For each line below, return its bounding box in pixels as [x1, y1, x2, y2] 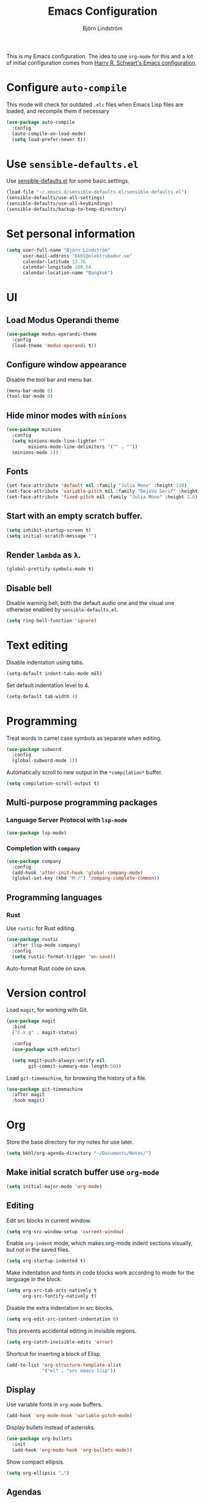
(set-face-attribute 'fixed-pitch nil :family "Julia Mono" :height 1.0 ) [6, 494, 199, 500]
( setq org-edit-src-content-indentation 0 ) [6, 1316, 119, 1322]
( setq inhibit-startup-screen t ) [6, 527, 92, 533]
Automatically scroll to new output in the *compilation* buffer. [6, 769, 163, 776]
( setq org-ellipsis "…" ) [6, 1470, 70, 1476]
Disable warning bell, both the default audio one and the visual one [6, 599, 175, 606]
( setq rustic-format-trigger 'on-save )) [12, 953, 116, 960]
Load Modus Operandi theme [6, 314, 120, 325]
